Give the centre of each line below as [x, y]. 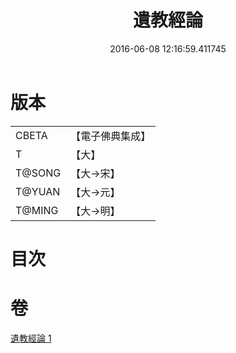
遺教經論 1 [31, 338]
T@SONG [38, 173]
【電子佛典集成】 [111, 136]
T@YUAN [38, 191]
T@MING [37, 210]
